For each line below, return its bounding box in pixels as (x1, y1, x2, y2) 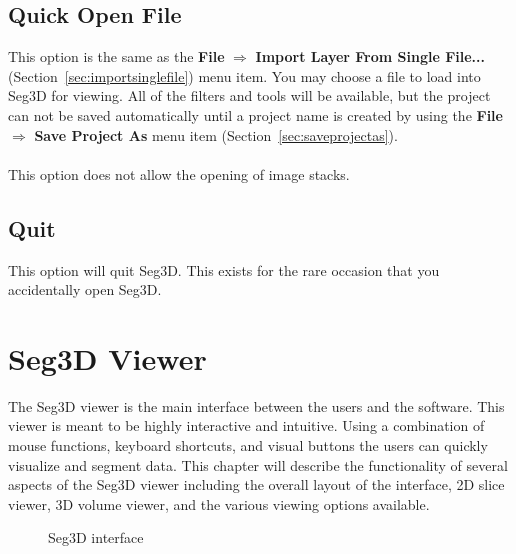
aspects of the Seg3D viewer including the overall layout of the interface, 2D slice (8, 474, 505, 495)
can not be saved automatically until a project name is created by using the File (8, 104, 503, 125)
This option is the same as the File (8, 46, 225, 67)
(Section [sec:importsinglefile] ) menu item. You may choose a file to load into (8, 65, 481, 86)
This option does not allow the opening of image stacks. (8, 163, 350, 184)
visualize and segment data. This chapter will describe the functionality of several (8, 454, 508, 475)
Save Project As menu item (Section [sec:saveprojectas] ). (34, 124, 398, 145)
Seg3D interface (48, 527, 144, 548)
